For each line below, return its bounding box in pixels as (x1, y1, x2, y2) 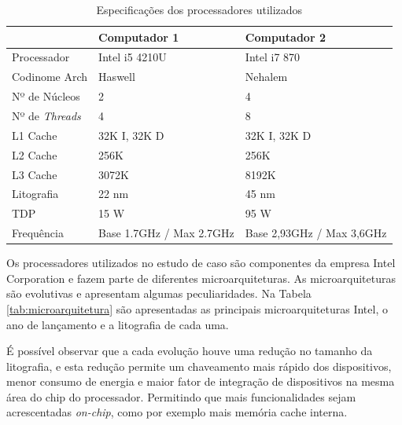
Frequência (12, 225, 64, 241)
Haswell (98, 68, 135, 85)
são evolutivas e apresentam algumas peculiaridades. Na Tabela (6, 285, 312, 302)
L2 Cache (12, 146, 57, 163)
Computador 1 (98, 28, 179, 45)
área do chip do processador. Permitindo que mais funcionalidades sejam (6, 388, 356, 405)
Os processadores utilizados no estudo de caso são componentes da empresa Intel (6, 255, 396, 271)
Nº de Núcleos (12, 88, 80, 104)
